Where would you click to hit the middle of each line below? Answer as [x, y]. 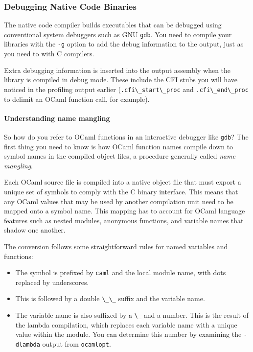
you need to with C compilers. [49, 54]
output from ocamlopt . [77, 343]
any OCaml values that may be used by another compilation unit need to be [119, 201]
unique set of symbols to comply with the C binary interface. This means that [121, 191]
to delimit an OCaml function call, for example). [77, 99]
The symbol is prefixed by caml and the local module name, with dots [121, 272]
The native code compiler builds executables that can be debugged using [113, 25]
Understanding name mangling [57, 118]
